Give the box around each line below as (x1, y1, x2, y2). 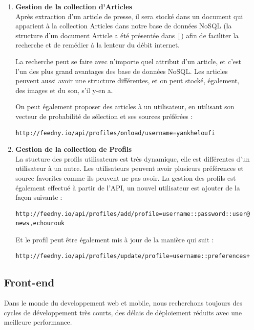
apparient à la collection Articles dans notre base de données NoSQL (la (15, 21, 232, 31)
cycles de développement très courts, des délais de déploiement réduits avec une (4, 307, 242, 317)
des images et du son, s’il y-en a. (15, 85, 113, 95)
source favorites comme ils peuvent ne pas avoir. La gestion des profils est (15, 172, 236, 183)
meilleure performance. (4, 317, 72, 327)
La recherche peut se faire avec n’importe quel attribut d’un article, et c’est (15, 56, 241, 66)
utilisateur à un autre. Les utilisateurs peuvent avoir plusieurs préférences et (15, 163, 244, 173)
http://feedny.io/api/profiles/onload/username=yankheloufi (15, 129, 215, 137)
